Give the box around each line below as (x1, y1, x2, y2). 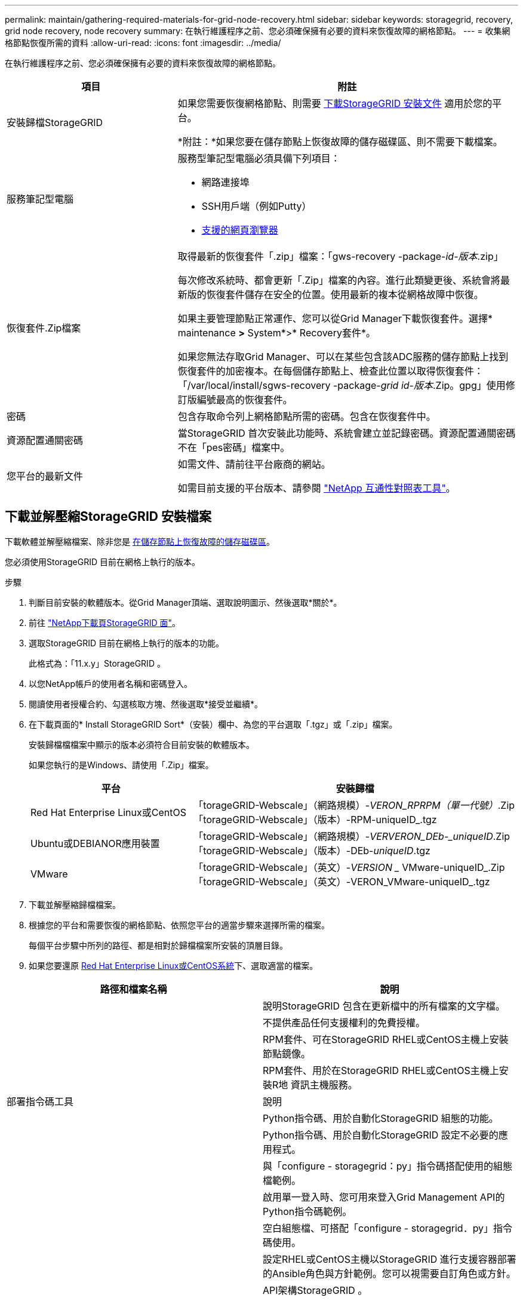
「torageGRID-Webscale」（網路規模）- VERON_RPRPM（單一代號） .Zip (193, 799, 515, 811)
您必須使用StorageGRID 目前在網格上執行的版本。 (5, 556, 200, 567)
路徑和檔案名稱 (100, 983, 167, 995)
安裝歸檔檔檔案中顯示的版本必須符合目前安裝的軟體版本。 (29, 739, 254, 750)
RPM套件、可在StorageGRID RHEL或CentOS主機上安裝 (263, 1033, 509, 1045)
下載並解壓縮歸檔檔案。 (29, 899, 121, 910)
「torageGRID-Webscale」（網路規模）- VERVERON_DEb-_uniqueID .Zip (193, 830, 510, 842)
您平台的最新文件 (7, 470, 84, 482)
